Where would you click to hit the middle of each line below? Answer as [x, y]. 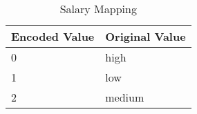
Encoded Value [53, 36]
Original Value [146, 36]
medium [125, 97]
